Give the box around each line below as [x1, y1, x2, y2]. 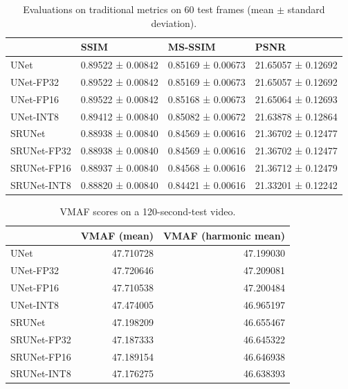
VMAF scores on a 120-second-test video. [59, 204, 236, 219]
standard [287, 2, 325, 16]
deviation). [151, 15, 197, 30]
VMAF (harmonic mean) [163, 228, 285, 242]
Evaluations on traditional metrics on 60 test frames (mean [23, 2, 274, 16]
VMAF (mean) [80, 228, 154, 242]
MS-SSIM [167, 39, 216, 54]
